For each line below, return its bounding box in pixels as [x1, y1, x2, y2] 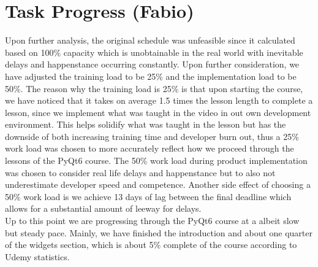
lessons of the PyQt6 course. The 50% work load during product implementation [5, 154, 308, 167]
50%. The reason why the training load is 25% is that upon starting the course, [5, 82, 303, 95]
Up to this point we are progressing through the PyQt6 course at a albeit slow [5, 214, 300, 227]
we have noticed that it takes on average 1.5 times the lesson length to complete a [5, 94, 313, 107]
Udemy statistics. [5, 250, 70, 263]
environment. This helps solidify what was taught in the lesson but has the [5, 118, 286, 131]
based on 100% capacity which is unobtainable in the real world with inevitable [5, 45, 303, 58]
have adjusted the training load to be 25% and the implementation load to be [5, 69, 297, 82]
